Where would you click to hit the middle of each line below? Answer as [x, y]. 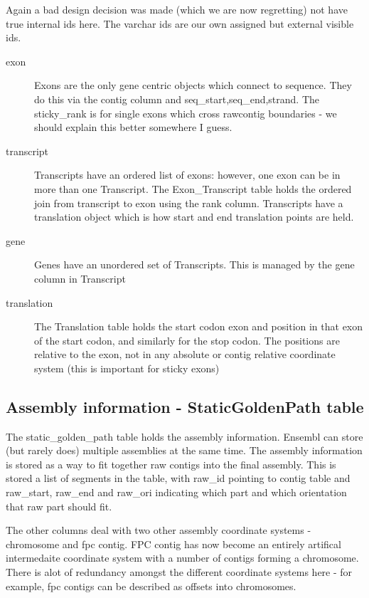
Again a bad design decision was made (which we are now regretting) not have [177, 9]
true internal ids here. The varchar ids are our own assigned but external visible [180, 23]
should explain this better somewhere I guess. [133, 127]
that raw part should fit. [59, 506]
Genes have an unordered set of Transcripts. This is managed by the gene [194, 264]
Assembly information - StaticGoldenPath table [185, 406]
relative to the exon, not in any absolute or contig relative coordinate [185, 354]
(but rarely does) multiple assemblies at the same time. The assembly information [184, 450]
